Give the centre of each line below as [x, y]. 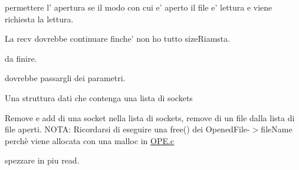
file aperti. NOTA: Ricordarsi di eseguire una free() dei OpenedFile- [127, 129]
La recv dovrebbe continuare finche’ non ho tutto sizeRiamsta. [118, 39]
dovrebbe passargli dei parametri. [65, 78]
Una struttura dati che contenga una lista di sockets [99, 97]
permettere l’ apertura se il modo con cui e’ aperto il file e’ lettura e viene [139, 7]
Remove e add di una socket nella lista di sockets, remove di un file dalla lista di [150, 117]
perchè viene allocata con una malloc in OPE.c [90, 140]
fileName [277, 129]
